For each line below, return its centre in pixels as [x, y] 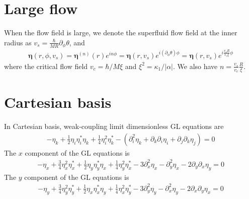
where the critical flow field [46, 66]
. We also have [195, 66]
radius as [18, 42]
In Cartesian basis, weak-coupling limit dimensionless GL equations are [114, 126]
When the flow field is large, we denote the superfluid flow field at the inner [121, 32]
